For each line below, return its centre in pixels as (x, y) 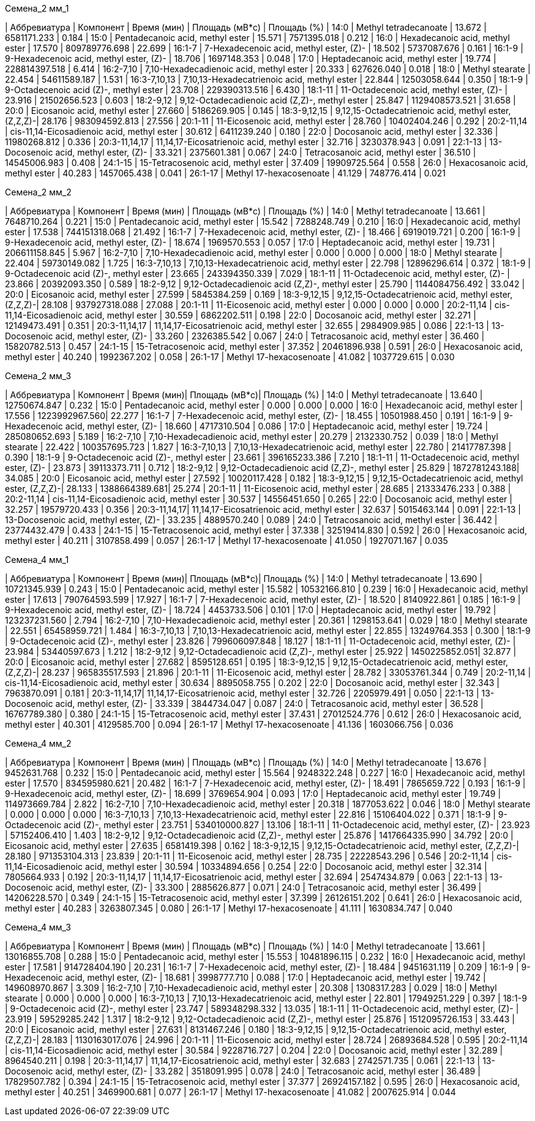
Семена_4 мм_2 (38, 743)
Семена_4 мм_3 (38, 927)
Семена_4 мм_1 (37, 560)
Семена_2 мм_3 (38, 376)
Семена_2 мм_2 (38, 192)
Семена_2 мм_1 (37, 8)
